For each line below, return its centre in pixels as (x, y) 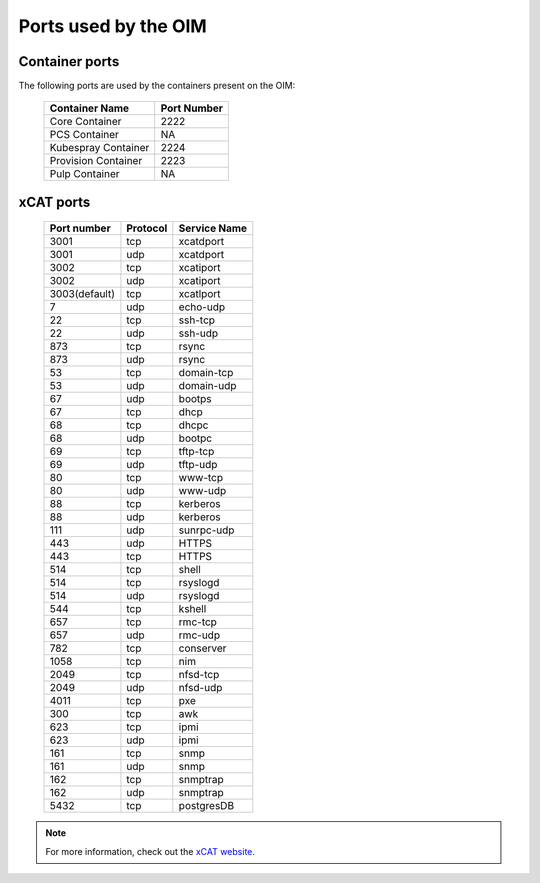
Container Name (89, 108)
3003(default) (82, 294)
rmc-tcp (197, 622)
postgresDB (206, 806)
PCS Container (84, 135)
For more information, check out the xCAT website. (150, 851)
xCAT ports (54, 201)
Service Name (213, 228)
